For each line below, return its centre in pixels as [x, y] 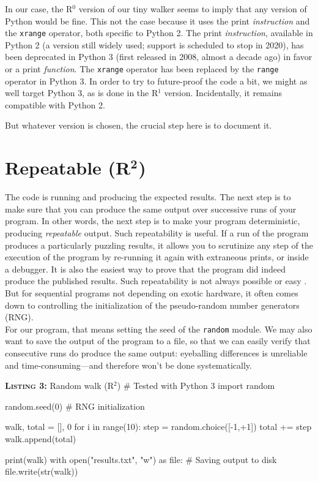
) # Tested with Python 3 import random [196, 386]
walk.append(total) [41, 438]
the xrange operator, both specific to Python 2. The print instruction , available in [159, 33]
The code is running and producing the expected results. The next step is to [148, 197]
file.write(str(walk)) [42, 471]
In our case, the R [39, 9]
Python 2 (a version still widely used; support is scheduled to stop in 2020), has [154, 44]
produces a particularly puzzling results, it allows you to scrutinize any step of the [159, 245]
